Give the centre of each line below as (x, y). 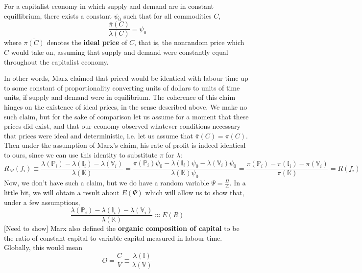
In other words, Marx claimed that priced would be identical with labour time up (126, 78)
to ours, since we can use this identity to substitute (81, 154)
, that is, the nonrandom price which (189, 42)
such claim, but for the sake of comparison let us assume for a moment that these (126, 116)
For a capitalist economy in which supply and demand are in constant (109, 6)
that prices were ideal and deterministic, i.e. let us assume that (98, 135)
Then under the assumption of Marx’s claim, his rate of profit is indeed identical (125, 145)
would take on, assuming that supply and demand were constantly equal (120, 52)
